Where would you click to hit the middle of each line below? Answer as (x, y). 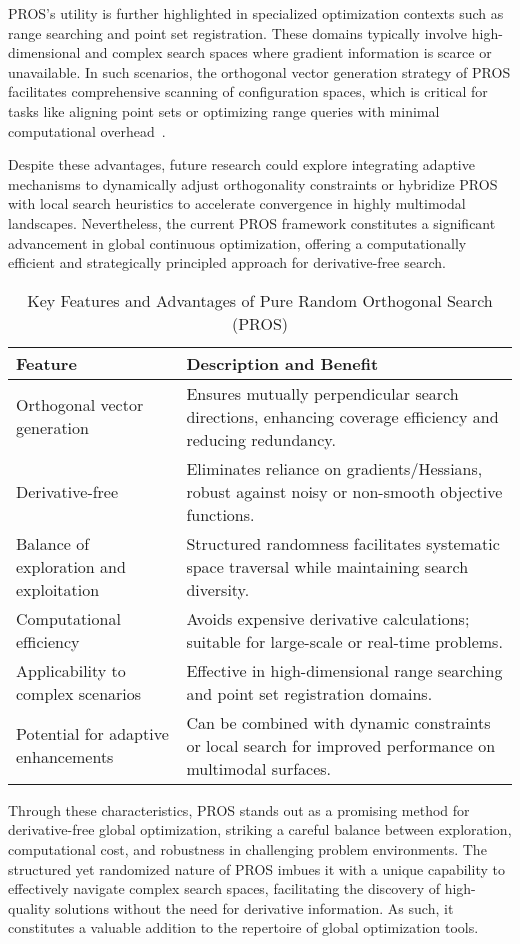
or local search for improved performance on (341, 745)
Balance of (53, 543)
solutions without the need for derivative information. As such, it (254, 907)
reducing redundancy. (261, 439)
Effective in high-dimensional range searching (344, 670)
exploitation (58, 589)
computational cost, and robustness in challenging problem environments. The (247, 848)
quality (29, 907)
